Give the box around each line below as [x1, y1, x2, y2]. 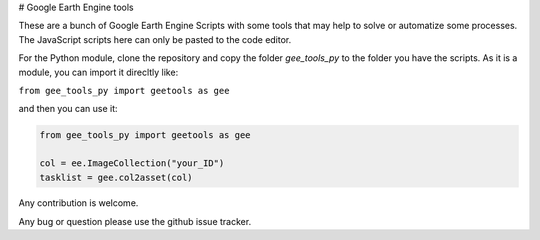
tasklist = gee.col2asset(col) [39, 171, 194, 183]
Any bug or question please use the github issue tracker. [18, 215, 252, 227]
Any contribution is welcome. [18, 197, 139, 209]
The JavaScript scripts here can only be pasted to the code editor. [18, 33, 292, 45]
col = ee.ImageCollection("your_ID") [39, 158, 225, 169]
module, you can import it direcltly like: [18, 66, 179, 78]
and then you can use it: [18, 103, 119, 115]
